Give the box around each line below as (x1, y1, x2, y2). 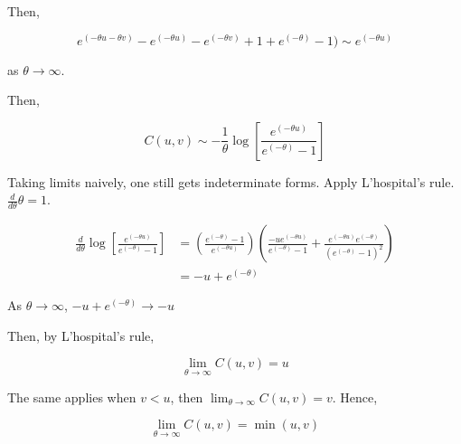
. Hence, (332, 387, 378, 406)
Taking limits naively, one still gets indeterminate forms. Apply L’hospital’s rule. (7, 172, 455, 191)
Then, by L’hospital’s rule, (7, 326, 155, 345)
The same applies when (7, 387, 136, 406)
